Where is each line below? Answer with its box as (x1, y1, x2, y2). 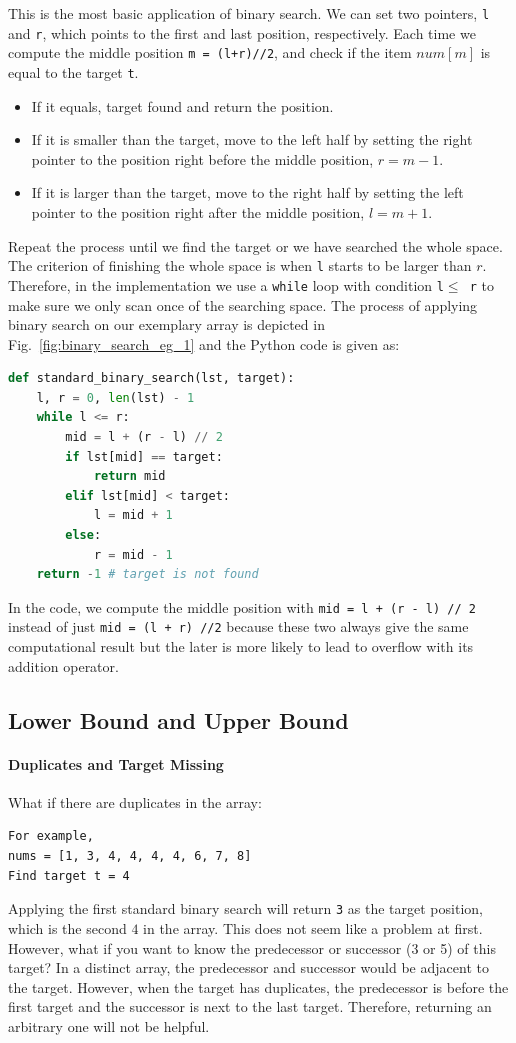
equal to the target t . (8, 61, 139, 82)
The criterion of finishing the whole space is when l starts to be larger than (8, 255, 472, 276)
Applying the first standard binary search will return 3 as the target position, (8, 898, 483, 919)
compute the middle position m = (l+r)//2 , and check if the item (8, 42, 412, 63)
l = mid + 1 (93, 508, 173, 523)
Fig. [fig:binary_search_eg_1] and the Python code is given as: (8, 333, 400, 354)
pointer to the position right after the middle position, (31, 202, 365, 222)
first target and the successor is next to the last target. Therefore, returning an (8, 996, 492, 1017)
